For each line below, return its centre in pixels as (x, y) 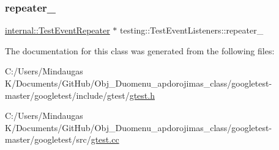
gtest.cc (105, 139)
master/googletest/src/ (48, 139)
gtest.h (142, 95)
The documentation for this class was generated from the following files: (140, 50)
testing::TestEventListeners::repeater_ (192, 30)
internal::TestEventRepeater (58, 30)
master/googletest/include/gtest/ (67, 95)
